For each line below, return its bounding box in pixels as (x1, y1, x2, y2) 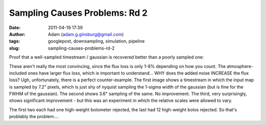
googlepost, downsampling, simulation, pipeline (48, 38, 145, 44)
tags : (9, 38, 20, 44)
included (9, 70, 27, 76)
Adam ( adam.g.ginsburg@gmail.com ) (48, 31, 124, 37)
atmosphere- (227, 63, 253, 69)
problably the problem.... (9, 114, 59, 120)
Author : (9, 31, 26, 37)
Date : (9, 25, 21, 31)
